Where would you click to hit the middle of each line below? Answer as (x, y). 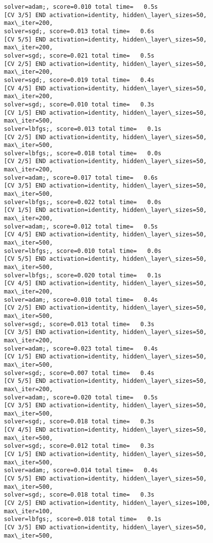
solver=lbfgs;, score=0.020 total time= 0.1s (83, 275)
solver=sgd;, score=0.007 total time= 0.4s (79, 373)
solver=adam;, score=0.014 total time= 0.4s (81, 470)
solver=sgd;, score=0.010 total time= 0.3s (79, 104)
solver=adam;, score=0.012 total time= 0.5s (81, 226)
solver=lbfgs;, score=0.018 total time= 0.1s (83, 519)
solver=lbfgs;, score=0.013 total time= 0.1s (83, 129)
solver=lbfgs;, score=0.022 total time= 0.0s (83, 202)
